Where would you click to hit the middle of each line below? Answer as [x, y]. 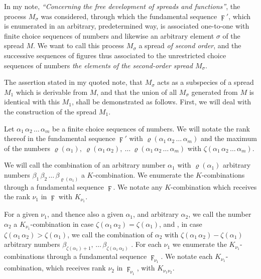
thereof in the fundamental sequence [60, 138]
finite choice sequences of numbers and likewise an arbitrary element [109, 35]
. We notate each [187, 256]
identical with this [32, 102]
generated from [215, 92]
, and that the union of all [137, 92]
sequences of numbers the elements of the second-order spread [98, 65]
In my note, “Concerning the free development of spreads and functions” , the [122, 6]
